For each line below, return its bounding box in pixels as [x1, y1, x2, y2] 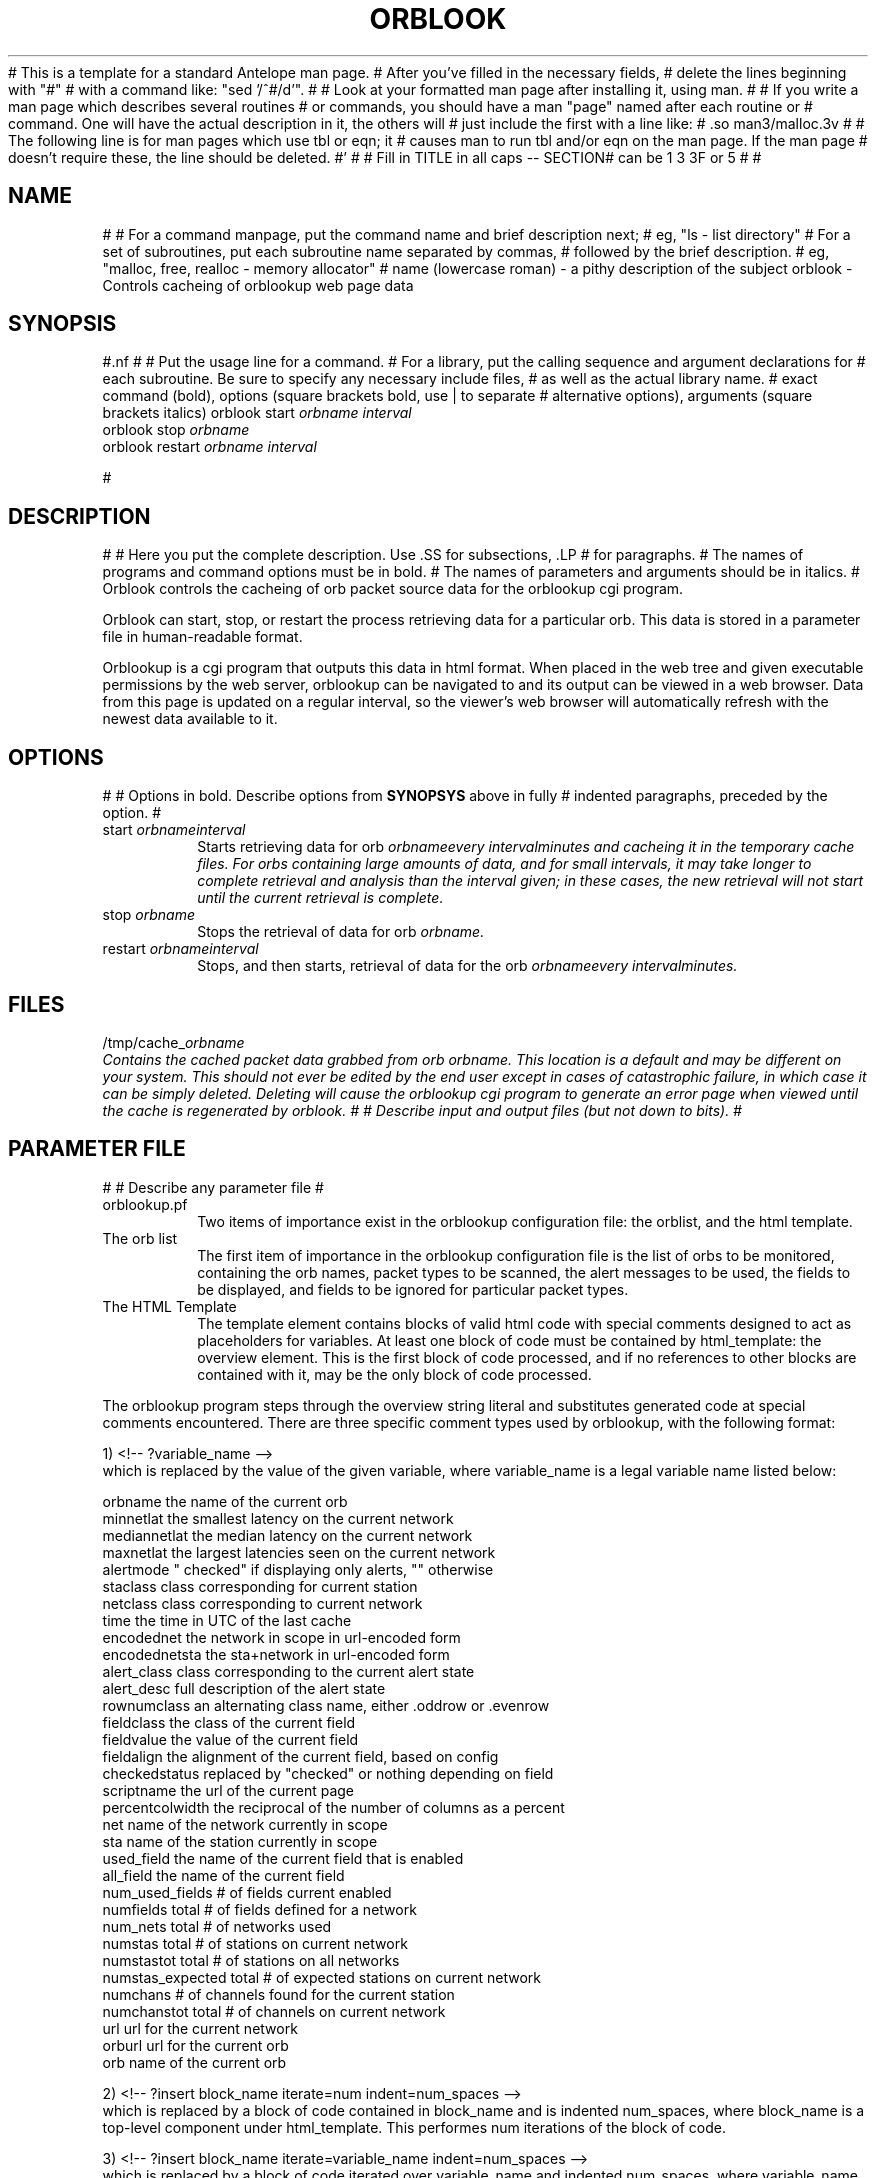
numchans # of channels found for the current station [102, 1985, 455, 2003]
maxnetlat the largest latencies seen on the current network [102, 1543, 496, 1561]
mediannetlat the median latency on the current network [102, 1526, 473, 1544]
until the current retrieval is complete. [197, 889, 444, 907]
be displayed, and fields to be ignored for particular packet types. [197, 1280, 629, 1298]
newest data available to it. [102, 710, 278, 728]
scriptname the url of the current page [102, 1781, 355, 1799]
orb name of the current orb [102, 2053, 287, 2071]
